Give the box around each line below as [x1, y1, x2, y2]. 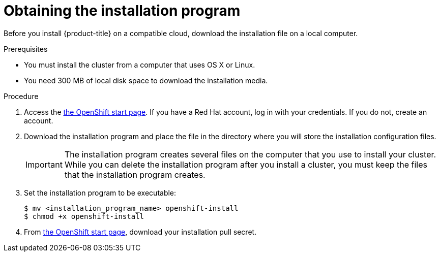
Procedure [4, 91, 39, 101]
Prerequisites [4, 44, 48, 53]
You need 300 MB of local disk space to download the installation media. [24, 76, 268, 85]
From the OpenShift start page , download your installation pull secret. [24, 227, 257, 236]
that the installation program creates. [64, 169, 206, 180]
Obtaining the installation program [4, 2, 241, 19]
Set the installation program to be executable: [24, 188, 177, 197]
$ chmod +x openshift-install [24, 212, 144, 220]
